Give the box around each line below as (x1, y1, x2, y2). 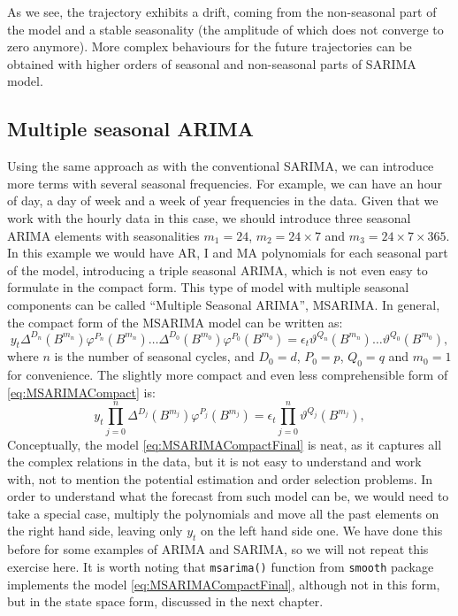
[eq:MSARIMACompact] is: (7, 382, 156, 401)
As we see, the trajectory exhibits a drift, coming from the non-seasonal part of (7, 3, 437, 20)
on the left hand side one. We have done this (201, 521, 443, 540)
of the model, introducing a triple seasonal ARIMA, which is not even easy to (7, 260, 428, 279)
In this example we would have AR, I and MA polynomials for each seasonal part (7, 243, 448, 262)
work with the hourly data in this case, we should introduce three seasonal (7, 208, 411, 227)
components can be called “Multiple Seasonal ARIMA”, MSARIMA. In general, (7, 295, 440, 313)
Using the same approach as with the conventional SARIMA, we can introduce (7, 157, 434, 175)
